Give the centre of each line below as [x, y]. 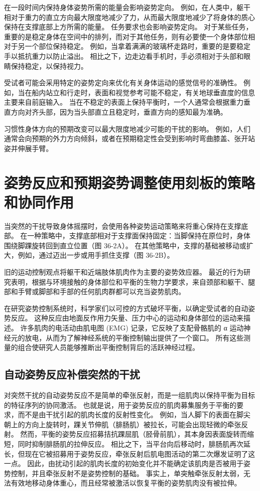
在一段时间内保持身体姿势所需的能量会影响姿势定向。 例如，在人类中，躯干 [127, 7]
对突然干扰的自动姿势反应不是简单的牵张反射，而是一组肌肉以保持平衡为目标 [130, 395]
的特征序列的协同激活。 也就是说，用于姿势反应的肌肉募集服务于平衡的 [120, 405]
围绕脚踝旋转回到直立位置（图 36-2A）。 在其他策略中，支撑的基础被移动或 [125, 245]
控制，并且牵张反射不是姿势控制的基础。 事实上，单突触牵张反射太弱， [127, 473]
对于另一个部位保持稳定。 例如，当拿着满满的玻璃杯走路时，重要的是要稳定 [127, 46]
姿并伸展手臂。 [28, 148]
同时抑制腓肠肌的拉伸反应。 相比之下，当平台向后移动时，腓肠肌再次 [130, 443]
